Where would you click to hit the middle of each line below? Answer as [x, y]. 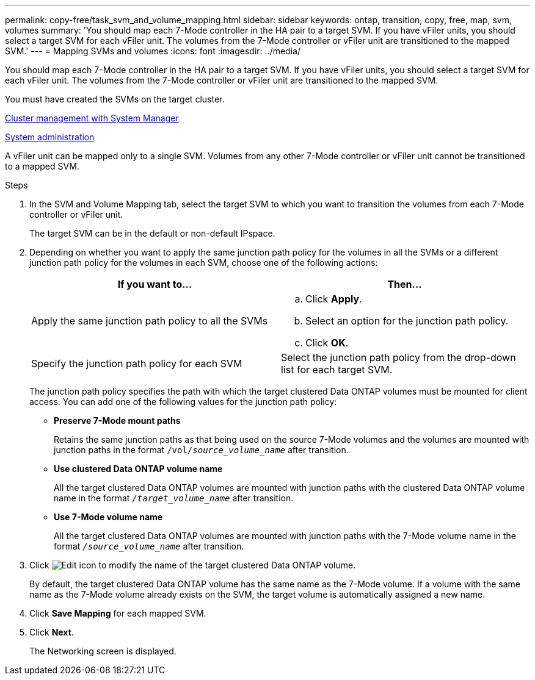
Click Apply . [334, 299]
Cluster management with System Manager [92, 118]
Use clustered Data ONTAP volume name [138, 469]
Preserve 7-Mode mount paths [117, 421]
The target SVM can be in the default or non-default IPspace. [152, 233]
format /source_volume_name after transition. [149, 546]
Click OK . [327, 343]
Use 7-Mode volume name [108, 517]
